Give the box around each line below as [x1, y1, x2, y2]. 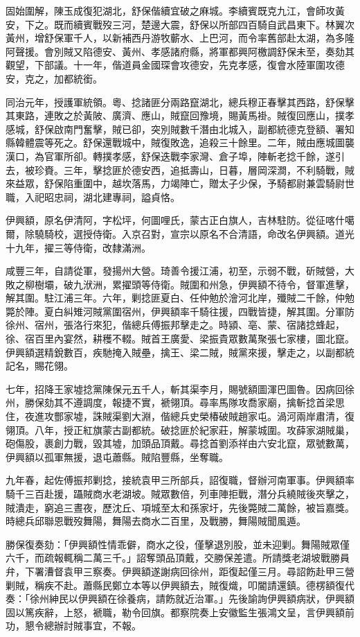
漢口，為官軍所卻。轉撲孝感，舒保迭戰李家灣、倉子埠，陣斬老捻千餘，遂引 [6, 148, 345, 163]
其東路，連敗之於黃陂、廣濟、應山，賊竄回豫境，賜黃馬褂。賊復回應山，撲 [6, 108, 345, 123]
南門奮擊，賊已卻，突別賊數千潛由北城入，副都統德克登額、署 [63, 121, 345, 136]
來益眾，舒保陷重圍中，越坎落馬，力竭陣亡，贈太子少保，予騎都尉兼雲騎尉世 [6, 176, 354, 191]
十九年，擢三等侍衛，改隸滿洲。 [6, 240, 151, 254]
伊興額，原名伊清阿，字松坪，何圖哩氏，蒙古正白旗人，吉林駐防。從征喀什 [6, 213, 345, 227]
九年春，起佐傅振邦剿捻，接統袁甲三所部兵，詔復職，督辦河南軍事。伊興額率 [6, 473, 354, 487]
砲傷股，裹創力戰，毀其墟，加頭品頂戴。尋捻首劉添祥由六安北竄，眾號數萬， [6, 436, 354, 451]
